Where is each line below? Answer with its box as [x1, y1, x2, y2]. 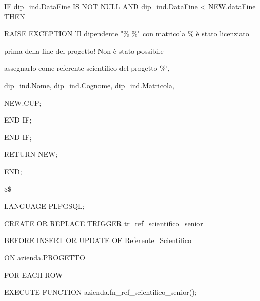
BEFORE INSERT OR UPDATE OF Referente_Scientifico [4, 235, 192, 246]
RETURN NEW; [4, 149, 58, 159]
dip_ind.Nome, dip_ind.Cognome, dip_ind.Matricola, [4, 79, 174, 90]
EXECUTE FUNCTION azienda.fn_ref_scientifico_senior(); [4, 287, 197, 297]
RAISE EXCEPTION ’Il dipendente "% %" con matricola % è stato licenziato [4, 28, 249, 39]
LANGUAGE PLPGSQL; [4, 200, 85, 211]
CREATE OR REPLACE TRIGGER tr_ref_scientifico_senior [4, 217, 203, 228]
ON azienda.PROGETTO [4, 252, 85, 263]
